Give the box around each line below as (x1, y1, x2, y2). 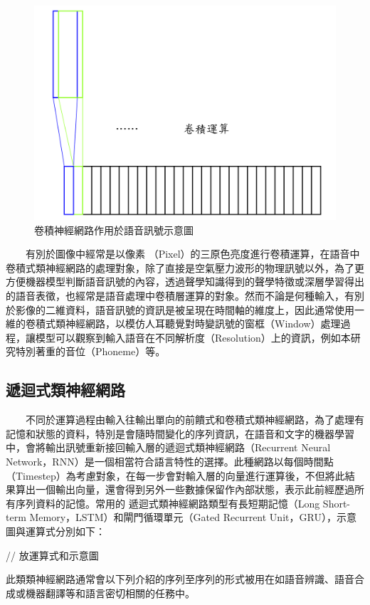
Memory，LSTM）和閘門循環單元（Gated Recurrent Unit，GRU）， (29, 510, 337, 525)
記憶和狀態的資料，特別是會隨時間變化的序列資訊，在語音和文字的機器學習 (6, 426, 354, 441)
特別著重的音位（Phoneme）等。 (15, 344, 166, 359)
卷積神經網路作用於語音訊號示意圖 (34, 222, 194, 237)
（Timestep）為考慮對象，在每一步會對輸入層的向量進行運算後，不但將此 (6, 468, 345, 483)
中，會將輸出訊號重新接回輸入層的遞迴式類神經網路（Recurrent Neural (6, 440, 331, 455)
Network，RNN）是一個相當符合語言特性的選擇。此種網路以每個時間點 (6, 453, 334, 468)
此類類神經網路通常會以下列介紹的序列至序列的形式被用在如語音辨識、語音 (6, 572, 354, 586)
